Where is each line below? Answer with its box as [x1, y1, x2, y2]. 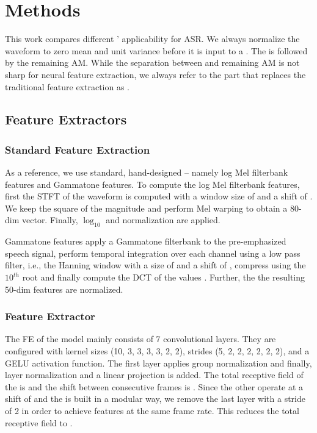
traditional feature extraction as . [5, 80, 129, 93]
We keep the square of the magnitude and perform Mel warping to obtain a [5, 201, 288, 214]
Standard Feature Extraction [5, 141, 150, 157]
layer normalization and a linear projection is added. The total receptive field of [5, 368, 304, 381]
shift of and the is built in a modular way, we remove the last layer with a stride [5, 392, 306, 405]
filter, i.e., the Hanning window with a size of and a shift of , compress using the [5, 259, 306, 271]
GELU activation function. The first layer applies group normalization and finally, [5, 356, 312, 369]
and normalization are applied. [106, 213, 220, 226]
